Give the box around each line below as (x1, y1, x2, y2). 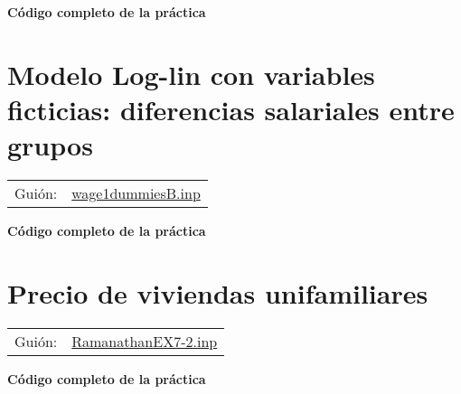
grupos (7, 127, 93, 164)
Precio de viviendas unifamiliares (7, 274, 428, 311)
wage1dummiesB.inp (71, 183, 201, 204)
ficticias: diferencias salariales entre (7, 90, 455, 127)
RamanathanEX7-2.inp (71, 330, 218, 352)
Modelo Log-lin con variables (7, 55, 375, 92)
